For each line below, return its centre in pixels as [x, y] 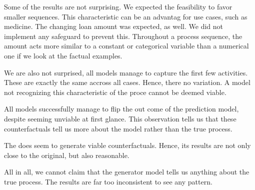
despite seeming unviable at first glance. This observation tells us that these [120, 118]
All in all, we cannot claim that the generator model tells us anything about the [127, 172]
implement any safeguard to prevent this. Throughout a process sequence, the [123, 36]
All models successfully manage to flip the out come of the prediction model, [121, 109]
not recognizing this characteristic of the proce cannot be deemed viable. [115, 92]
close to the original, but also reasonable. [67, 155]
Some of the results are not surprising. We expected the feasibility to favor [118, 6]
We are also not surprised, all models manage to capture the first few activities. [126, 72]
